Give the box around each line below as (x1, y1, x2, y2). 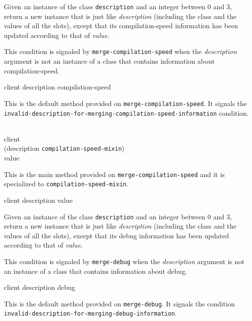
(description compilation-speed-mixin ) (4, 143, 125, 153)
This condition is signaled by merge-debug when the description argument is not (4, 256, 245, 266)
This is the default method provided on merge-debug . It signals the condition (4, 298, 235, 308)
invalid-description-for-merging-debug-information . (4, 308, 177, 318)
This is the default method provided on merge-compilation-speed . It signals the (4, 98, 247, 108)
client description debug (4, 282, 75, 292)
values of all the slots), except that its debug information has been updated (4, 230, 229, 240)
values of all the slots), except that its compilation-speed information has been (4, 20, 238, 31)
